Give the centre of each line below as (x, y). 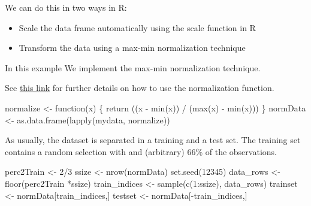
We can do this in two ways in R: (66, 7)
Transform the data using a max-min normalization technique (132, 48)
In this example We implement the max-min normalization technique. (133, 67)
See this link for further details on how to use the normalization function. (140, 88)
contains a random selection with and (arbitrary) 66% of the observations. (141, 151)
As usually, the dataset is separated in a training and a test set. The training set (153, 140)
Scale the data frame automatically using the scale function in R (137, 27)
